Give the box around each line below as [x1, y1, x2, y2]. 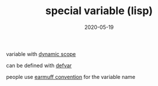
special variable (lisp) [45, 4, 153, 18]
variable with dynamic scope [6, 50, 76, 57]
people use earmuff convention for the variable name [6, 73, 136, 80]
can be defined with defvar [6, 62, 72, 69]
